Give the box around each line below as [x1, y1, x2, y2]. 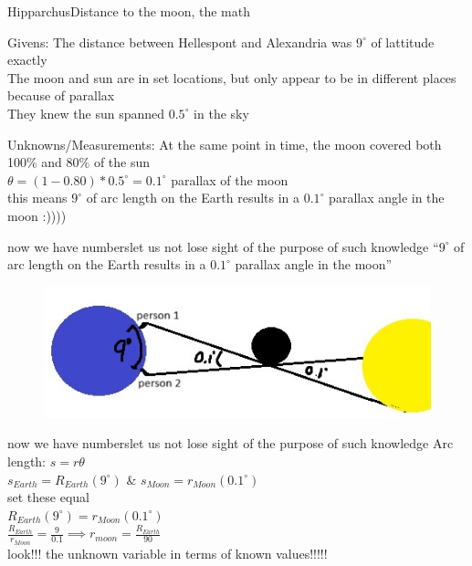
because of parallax [7, 86, 115, 105]
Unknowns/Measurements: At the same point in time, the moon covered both [7, 134, 442, 153]
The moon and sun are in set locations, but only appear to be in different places [7, 68, 456, 87]
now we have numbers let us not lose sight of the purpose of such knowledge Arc [7, 434, 454, 453]
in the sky [194, 103, 249, 122]
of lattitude [371, 32, 435, 51]
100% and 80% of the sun [7, 152, 151, 172]
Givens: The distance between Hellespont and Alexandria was [7, 32, 352, 51]
